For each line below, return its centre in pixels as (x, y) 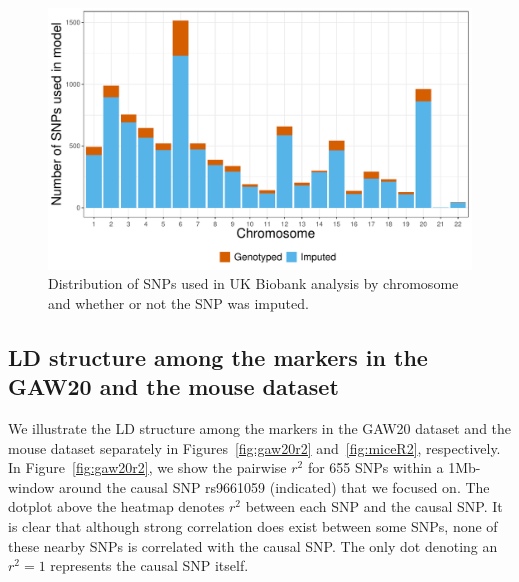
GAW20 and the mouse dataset (173, 386)
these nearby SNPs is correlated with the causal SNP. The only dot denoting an (253, 545)
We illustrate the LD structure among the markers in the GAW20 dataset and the (260, 428)
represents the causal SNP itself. (149, 565)
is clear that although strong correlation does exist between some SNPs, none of (253, 526)
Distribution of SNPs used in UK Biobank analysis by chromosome (253, 283)
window (31, 486)
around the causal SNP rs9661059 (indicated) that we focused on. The (274, 486)
